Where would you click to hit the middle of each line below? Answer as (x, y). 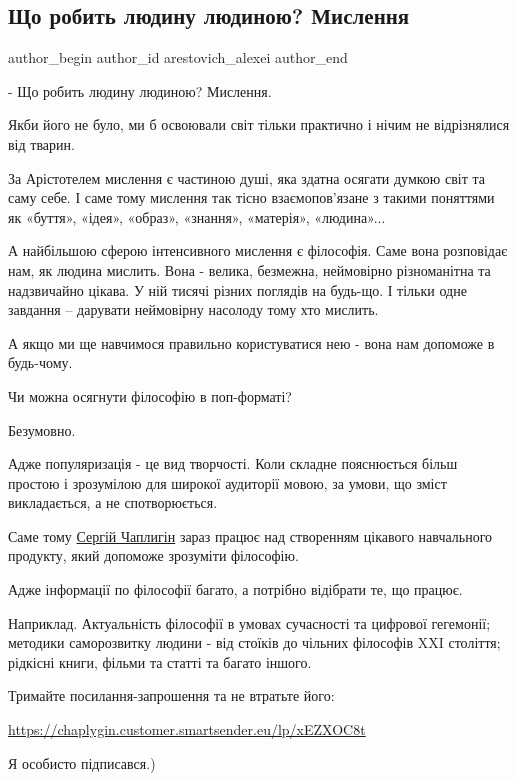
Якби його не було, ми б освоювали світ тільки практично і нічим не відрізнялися (259, 124)
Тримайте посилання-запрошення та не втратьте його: (171, 695)
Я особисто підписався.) (82, 762)
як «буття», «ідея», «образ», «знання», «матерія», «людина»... (197, 216)
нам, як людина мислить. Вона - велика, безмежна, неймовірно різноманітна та (249, 269)
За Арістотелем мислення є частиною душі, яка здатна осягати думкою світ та (246, 177)
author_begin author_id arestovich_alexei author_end (178, 57)
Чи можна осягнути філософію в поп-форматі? (150, 395)
